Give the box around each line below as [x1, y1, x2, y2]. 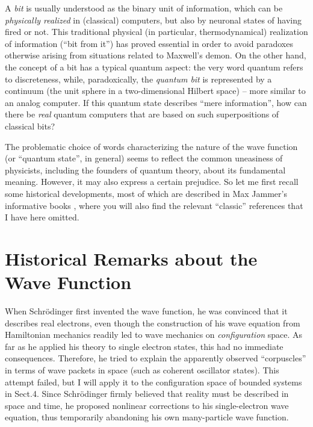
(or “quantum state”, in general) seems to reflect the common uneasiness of [5, 152, 283, 164]
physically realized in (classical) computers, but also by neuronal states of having [5, 13, 302, 26]
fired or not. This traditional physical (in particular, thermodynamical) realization [5, 25, 308, 38]
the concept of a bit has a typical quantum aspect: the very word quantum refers [5, 60, 303, 73]
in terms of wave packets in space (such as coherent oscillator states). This [5, 363, 279, 376]
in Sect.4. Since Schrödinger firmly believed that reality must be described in [5, 387, 289, 400]
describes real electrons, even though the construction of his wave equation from [5, 316, 300, 329]
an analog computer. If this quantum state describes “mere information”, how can [5, 96, 307, 108]
